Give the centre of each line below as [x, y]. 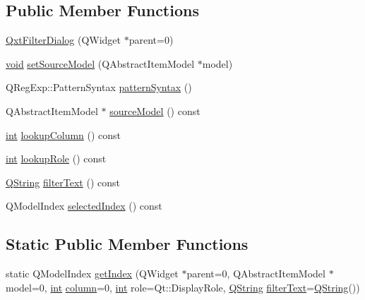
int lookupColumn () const [64, 134]
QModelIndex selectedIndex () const [84, 206]
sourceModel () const [155, 110]
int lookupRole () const [56, 158]
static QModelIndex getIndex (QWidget [92, 274]
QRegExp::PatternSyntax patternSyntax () [99, 87]
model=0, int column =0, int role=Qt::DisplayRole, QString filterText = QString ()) [183, 287]
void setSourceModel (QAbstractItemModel [100, 63]
